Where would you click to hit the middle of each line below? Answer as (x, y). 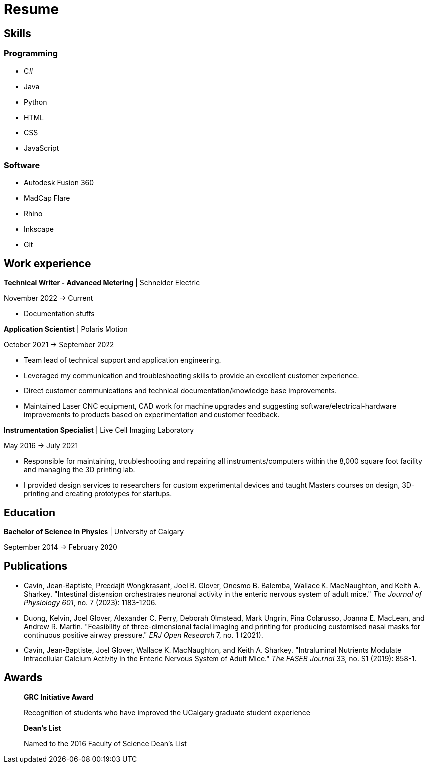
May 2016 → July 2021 (41, 446)
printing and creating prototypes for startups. (98, 494)
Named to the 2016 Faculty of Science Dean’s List (105, 743)
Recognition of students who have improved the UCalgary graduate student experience (167, 712)
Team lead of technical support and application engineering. (123, 360)
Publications (36, 566)
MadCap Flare (47, 198)
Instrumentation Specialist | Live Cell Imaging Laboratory (99, 430)
